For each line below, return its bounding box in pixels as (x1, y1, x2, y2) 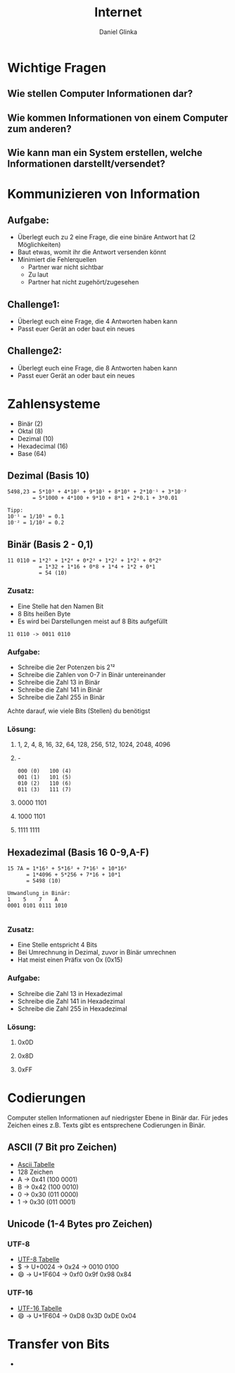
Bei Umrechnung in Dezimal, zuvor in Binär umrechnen (17, 948, 177, 957)
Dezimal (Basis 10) (7, 470, 90, 482)
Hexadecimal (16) (17, 442, 68, 450)
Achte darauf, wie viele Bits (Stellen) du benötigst (7, 707, 151, 715)
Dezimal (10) (17, 434, 54, 443)
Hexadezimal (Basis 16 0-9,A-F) (7, 846, 150, 858)
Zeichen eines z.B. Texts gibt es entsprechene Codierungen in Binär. (7, 1120, 206, 1129)
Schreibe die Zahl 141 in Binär (17, 685, 103, 694)
